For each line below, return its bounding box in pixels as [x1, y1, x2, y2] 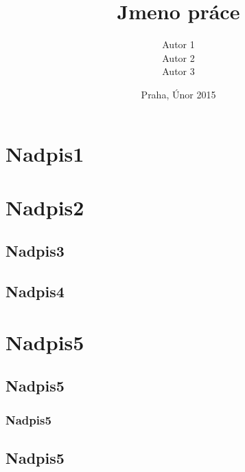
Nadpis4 [5, 281, 65, 302]
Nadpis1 [5, 139, 84, 167]
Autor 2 [162, 50, 195, 65]
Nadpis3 [5, 240, 65, 261]
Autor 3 [162, 64, 195, 78]
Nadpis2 [5, 193, 84, 221]
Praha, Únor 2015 [141, 87, 216, 101]
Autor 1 [162, 37, 195, 52]
